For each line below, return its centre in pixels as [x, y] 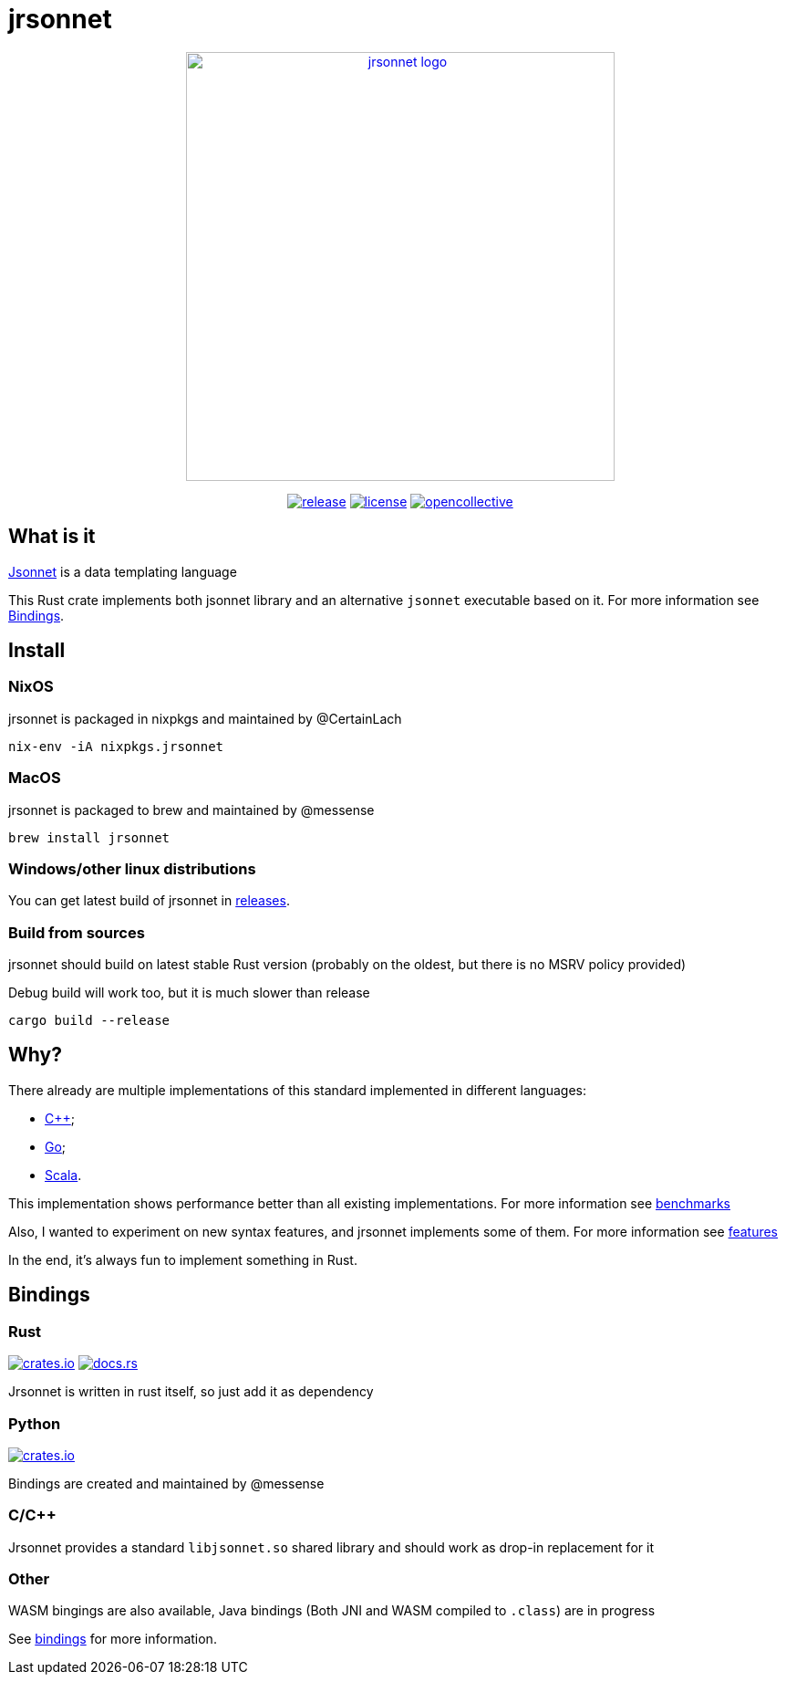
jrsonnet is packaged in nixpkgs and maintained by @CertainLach [205, 718]
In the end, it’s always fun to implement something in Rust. [183, 1259]
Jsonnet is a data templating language [123, 571]
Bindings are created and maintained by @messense [166, 1483]
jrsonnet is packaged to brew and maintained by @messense [191, 810]
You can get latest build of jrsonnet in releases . [149, 901]
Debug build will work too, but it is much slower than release [189, 993]
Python [35, 1423]
